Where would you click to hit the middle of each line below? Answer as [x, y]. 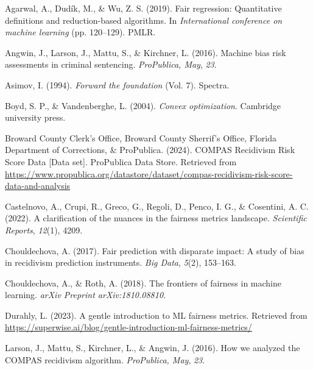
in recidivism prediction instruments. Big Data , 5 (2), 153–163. [121, 262]
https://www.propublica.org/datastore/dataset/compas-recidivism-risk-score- [149, 173]
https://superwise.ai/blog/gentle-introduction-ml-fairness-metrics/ [128, 327]
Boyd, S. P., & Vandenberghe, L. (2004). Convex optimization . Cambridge [143, 105]
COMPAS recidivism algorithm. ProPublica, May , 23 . [105, 359]
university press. [35, 117]
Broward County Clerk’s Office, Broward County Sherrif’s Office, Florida [141, 137]
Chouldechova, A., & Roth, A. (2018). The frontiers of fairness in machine [143, 283]
